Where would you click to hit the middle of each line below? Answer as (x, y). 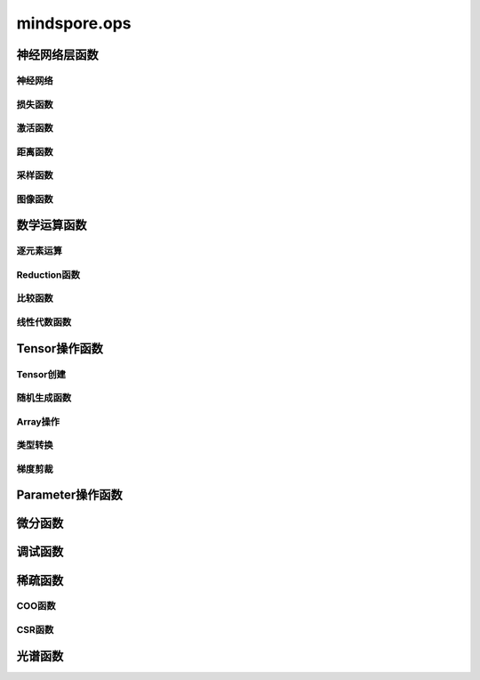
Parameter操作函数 (70, 495)
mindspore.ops (74, 23)
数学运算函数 (52, 226)
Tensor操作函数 (60, 348)
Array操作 (38, 421)
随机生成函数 (44, 398)
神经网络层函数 (57, 55)
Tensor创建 (41, 374)
